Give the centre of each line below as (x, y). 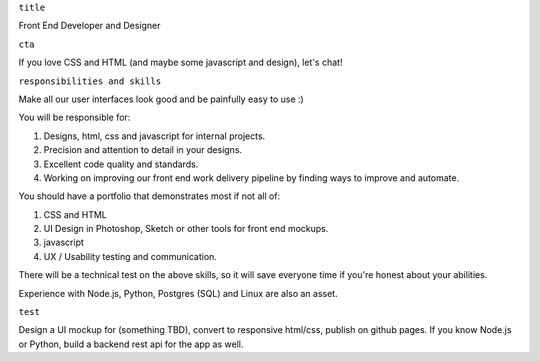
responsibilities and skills (90, 81)
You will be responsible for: (74, 117)
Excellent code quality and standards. (121, 164)
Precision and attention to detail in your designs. (143, 150)
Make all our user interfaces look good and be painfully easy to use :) (161, 99)
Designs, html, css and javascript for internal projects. (154, 136)
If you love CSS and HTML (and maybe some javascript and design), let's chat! (180, 62)
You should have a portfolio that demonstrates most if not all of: (149, 196)
